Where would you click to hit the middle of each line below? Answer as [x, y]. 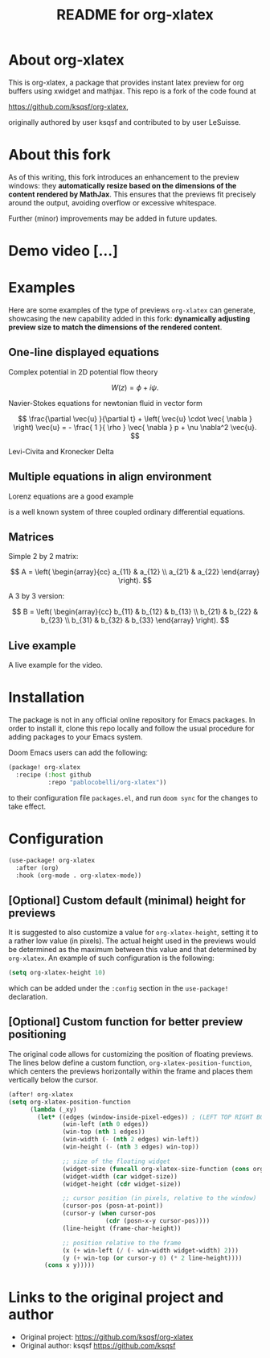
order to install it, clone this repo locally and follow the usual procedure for [131, 729]
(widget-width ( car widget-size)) [120, 1176]
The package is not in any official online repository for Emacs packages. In [132, 720]
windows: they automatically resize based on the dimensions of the [123, 185]
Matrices [31, 537]
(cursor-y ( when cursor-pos [109, 1214]
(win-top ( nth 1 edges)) [104, 1132]
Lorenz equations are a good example [71, 496]
